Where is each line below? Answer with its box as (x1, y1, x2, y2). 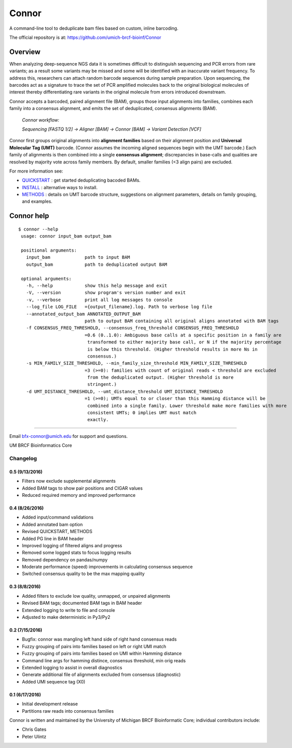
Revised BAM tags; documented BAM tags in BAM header (22, 600, 142, 606)
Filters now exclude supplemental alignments (22, 478, 116, 484)
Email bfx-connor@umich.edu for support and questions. (9, 433, 128, 439)
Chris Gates (22, 726, 46, 732)
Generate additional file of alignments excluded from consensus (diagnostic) (22, 671, 181, 678)
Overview (9, 47, 41, 56)
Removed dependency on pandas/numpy (22, 556, 108, 562)
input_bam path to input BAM (26, 255, 131, 260)
